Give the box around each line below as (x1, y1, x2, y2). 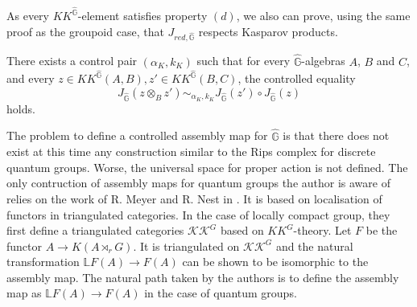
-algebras (301, 52, 345, 69)
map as (6, 284, 42, 301)
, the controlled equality (237, 70, 356, 87)
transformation (6, 253, 80, 270)
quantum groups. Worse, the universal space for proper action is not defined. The (6, 158, 408, 175)
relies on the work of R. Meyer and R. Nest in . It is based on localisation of (6, 190, 382, 207)
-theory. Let (293, 222, 352, 239)
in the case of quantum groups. (144, 284, 297, 301)
